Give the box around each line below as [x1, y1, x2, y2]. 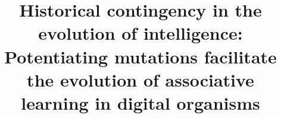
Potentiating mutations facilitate [4, 44, 277, 68]
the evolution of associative [27, 67, 254, 91]
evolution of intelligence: [38, 21, 243, 45]
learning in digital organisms [21, 90, 260, 114]
